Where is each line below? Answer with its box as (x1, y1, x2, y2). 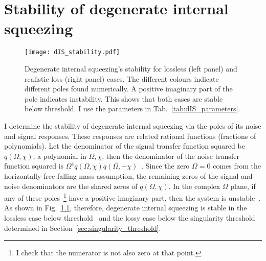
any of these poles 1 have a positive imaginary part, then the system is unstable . (4, 191, 261, 203)
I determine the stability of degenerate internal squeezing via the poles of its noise (4, 120, 261, 131)
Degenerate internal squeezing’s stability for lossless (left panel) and (25, 63, 237, 74)
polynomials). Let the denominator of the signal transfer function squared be (4, 140, 245, 151)
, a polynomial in (33, 150, 86, 161)
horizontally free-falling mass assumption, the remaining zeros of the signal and (4, 170, 253, 181)
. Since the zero (141, 160, 190, 171)
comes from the (213, 160, 261, 171)
